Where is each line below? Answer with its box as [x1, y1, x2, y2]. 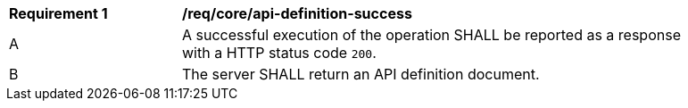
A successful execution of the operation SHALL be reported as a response [182, 26, 681, 44]
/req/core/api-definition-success [182, 4, 412, 22]
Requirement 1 [9, 4, 108, 22]
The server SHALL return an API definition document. [182, 65, 540, 83]
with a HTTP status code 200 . [182, 44, 377, 62]
